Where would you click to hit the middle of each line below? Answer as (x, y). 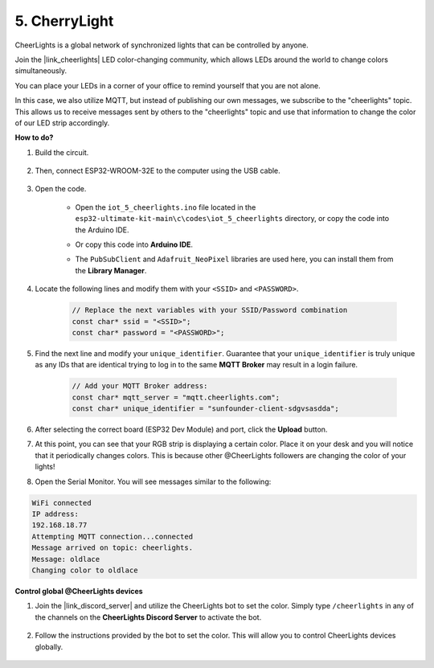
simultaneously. (41, 71)
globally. (49, 646)
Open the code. (61, 189)
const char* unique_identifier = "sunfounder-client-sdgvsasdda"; (205, 409)
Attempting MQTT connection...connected (112, 536)
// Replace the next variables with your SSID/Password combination (210, 310)
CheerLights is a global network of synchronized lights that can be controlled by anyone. (162, 45)
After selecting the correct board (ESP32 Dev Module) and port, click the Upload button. (181, 429)
